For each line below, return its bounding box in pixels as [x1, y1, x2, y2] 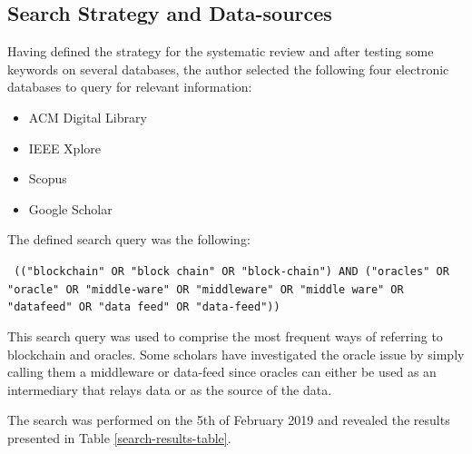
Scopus [28, 169, 67, 188]
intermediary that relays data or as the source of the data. [7, 380, 332, 399]
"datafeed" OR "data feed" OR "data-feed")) [7, 301, 280, 314]
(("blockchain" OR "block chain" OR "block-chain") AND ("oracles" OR [14, 264, 449, 278]
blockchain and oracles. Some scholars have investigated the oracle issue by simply [7, 344, 465, 363]
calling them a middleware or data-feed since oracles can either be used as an [7, 362, 437, 381]
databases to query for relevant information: [7, 77, 252, 96]
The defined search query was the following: [7, 230, 251, 249]
